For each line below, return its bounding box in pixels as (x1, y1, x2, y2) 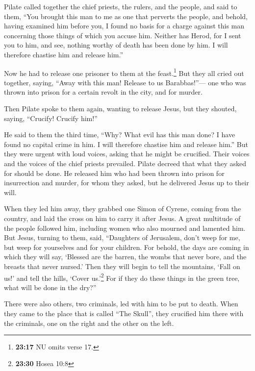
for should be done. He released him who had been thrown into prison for (4, 168, 225, 178)
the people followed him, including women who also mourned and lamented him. (4, 223, 246, 233)
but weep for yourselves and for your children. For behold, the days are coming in (4, 242, 249, 252)
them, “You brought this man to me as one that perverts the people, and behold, (4, 11, 248, 21)
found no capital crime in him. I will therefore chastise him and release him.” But (4, 139, 248, 149)
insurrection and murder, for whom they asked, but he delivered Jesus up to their (4, 177, 249, 188)
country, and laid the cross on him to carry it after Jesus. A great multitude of (4, 213, 241, 223)
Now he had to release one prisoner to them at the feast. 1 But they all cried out (4, 66, 244, 78)
